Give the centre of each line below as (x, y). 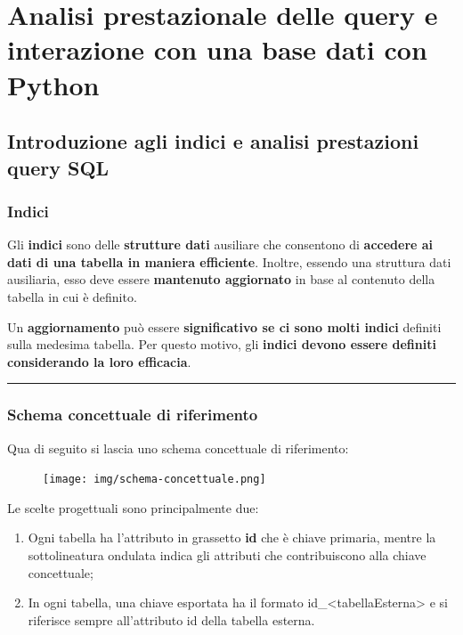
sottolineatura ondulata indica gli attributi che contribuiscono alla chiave (227, 554)
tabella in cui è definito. (72, 296)
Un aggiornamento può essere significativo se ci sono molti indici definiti (224, 326)
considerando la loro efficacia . (99, 361)
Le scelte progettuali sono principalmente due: (133, 507)
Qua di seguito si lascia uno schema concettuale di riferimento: (178, 448)
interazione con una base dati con (217, 49)
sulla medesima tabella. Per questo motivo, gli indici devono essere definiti (222, 344)
